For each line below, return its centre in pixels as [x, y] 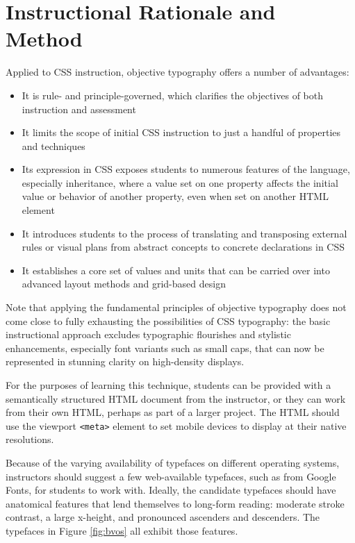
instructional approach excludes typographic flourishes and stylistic [148, 334]
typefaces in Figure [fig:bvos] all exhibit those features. [122, 531]
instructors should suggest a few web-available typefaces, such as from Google [171, 476]
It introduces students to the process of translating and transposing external [184, 233]
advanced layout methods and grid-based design [124, 284]
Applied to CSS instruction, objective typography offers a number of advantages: [177, 72]
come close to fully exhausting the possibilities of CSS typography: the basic [168, 320]
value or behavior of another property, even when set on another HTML [175, 196]
